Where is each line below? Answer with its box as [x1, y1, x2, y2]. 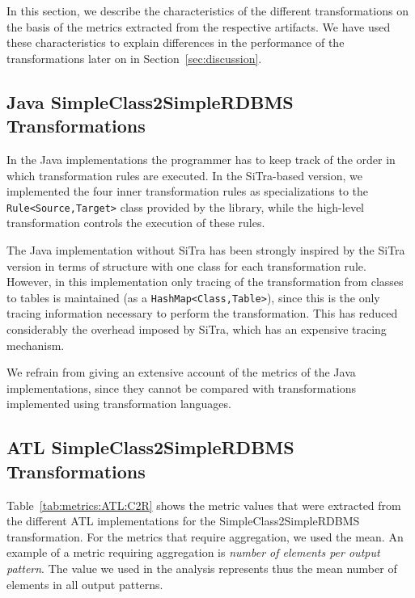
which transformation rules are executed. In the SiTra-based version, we [6, 166, 362, 183]
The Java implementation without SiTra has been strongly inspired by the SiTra [6, 242, 405, 258]
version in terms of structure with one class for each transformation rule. [6, 257, 366, 274]
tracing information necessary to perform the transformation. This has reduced [6, 305, 398, 322]
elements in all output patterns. [6, 575, 163, 592]
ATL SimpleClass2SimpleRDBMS [6, 435, 294, 460]
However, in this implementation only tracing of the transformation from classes [6, 273, 404, 290]
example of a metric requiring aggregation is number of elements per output [6, 544, 380, 561]
